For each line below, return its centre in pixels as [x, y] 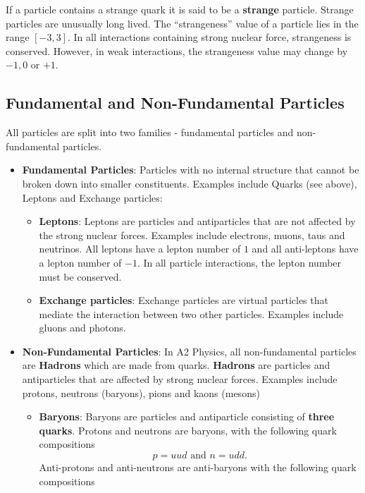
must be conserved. [80, 276]
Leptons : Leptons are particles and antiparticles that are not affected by [197, 221]
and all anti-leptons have [305, 249]
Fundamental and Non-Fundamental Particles [175, 103]
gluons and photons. [82, 328]
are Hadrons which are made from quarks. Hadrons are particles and [176, 365]
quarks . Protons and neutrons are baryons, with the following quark [188, 430]
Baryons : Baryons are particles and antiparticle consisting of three [187, 416]
